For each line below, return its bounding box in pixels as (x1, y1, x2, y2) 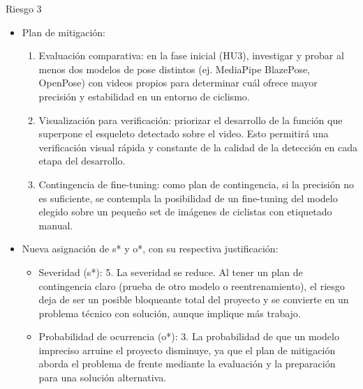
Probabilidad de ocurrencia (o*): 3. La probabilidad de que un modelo (38, 329, 339, 344)
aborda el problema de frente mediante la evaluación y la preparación (38, 356, 336, 371)
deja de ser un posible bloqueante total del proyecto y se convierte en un (38, 292, 349, 307)
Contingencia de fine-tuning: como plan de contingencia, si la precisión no (38, 176, 354, 191)
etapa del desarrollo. (38, 153, 126, 168)
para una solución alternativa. (38, 370, 167, 385)
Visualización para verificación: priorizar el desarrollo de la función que (38, 112, 343, 127)
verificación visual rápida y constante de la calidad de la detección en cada (38, 139, 357, 154)
